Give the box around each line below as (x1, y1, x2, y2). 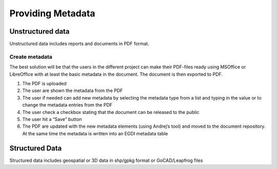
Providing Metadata (9, 8, 95, 19)
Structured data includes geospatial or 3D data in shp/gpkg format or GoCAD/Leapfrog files (9, 157, 203, 163)
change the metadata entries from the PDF (22, 102, 113, 108)
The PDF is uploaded (22, 80, 67, 86)
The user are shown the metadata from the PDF (22, 87, 123, 94)
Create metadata (9, 53, 52, 60)
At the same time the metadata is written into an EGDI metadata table (22, 130, 168, 136)
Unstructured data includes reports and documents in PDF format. (9, 41, 150, 47)
